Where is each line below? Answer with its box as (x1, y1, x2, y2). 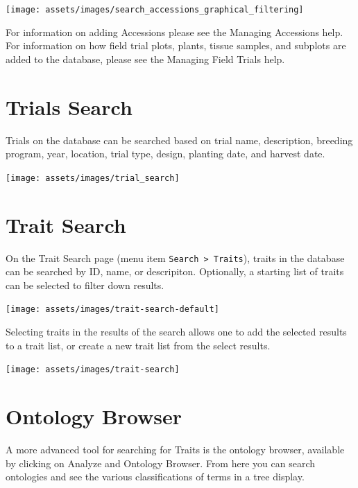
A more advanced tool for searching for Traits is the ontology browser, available (6, 442, 345, 456)
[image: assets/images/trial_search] (6, 173, 180, 183)
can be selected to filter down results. (6, 277, 164, 292)
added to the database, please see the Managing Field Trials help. (6, 51, 285, 66)
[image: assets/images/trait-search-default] (6, 304, 219, 315)
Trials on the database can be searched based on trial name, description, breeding (6, 132, 353, 147)
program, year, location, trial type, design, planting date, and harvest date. (6, 146, 325, 161)
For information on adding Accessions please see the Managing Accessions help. (6, 24, 343, 39)
